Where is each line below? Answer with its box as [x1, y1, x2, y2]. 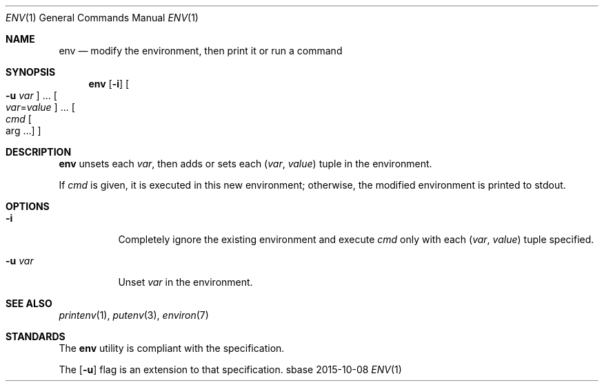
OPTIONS [6, 200, 50, 212]
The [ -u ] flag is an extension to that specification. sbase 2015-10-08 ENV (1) [59, 364, 402, 375]
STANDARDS [6, 331, 66, 342]
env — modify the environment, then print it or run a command [59, 45, 343, 56]
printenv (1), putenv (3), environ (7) [59, 309, 209, 321]
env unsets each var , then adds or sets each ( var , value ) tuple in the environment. [59, 158, 432, 169]
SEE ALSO [6, 297, 52, 309]
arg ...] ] [6, 125, 41, 136]
